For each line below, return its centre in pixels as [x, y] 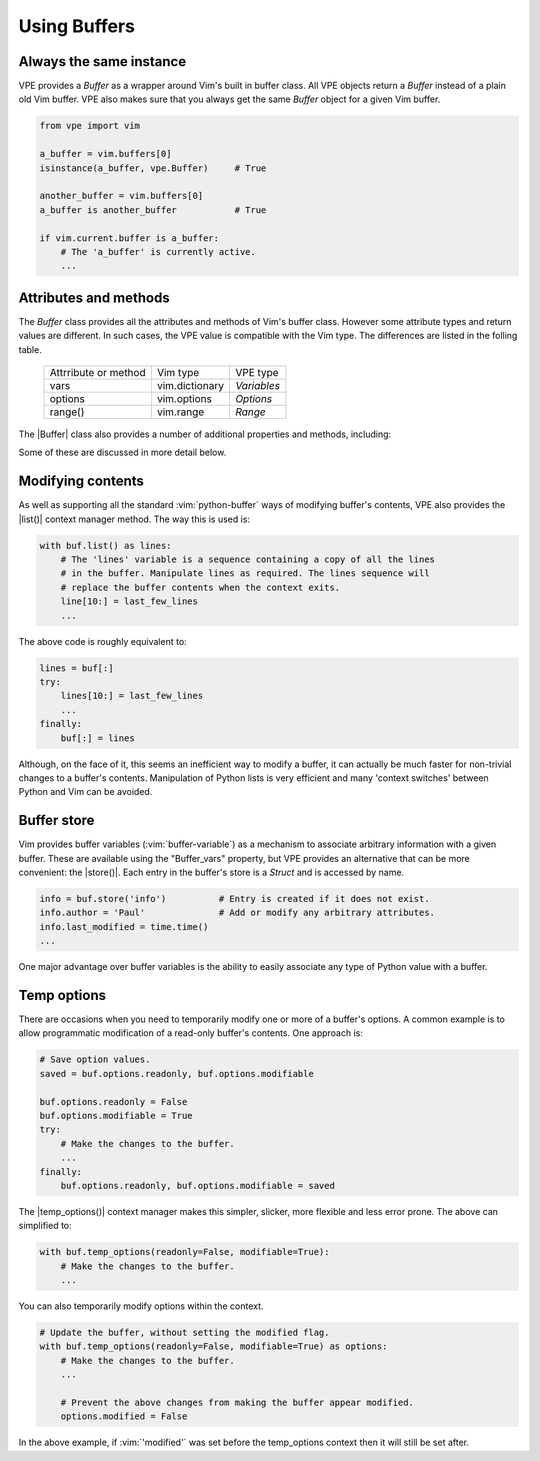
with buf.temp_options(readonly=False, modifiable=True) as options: [213, 1346]
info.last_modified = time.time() [124, 926]
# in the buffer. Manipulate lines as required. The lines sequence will [245, 573]
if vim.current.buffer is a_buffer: [129, 238]
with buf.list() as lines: [105, 545]
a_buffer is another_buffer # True [153, 209]
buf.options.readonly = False [113, 1101]
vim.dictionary [190, 386]
